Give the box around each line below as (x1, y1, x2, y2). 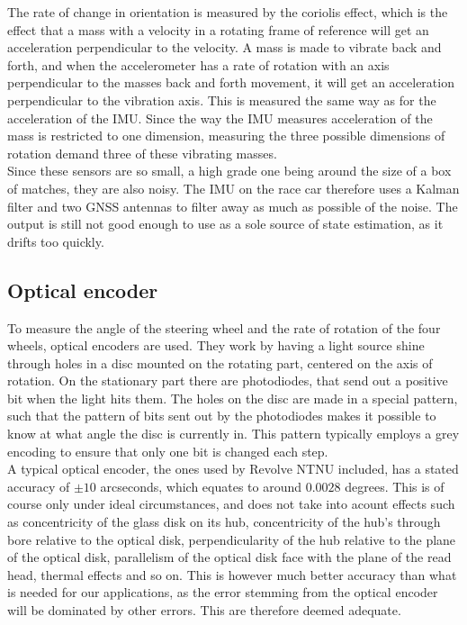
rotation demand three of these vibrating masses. (7, 143, 277, 162)
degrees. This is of (345, 476, 445, 495)
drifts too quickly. (7, 231, 104, 250)
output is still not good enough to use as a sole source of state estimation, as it (7, 214, 444, 233)
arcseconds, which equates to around (100, 476, 302, 495)
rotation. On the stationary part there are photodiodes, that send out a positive (7, 371, 448, 390)
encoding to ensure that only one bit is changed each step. (7, 441, 328, 460)
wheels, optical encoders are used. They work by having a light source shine (7, 336, 425, 355)
